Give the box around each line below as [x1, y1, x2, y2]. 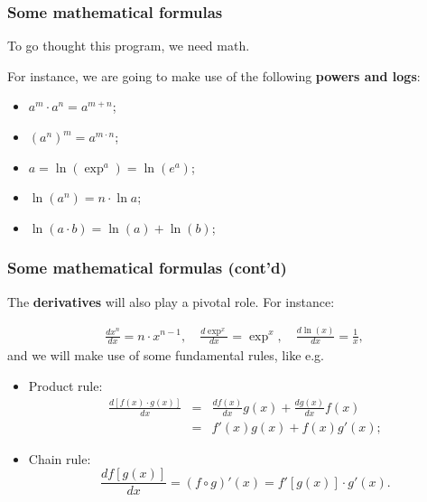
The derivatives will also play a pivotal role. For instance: [7, 292, 335, 311]
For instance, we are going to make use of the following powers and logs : [7, 66, 421, 85]
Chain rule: [28, 449, 91, 468]
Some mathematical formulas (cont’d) [7, 256, 287, 279]
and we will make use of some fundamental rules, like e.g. [7, 346, 325, 365]
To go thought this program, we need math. [7, 36, 250, 55]
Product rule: [28, 376, 103, 395]
